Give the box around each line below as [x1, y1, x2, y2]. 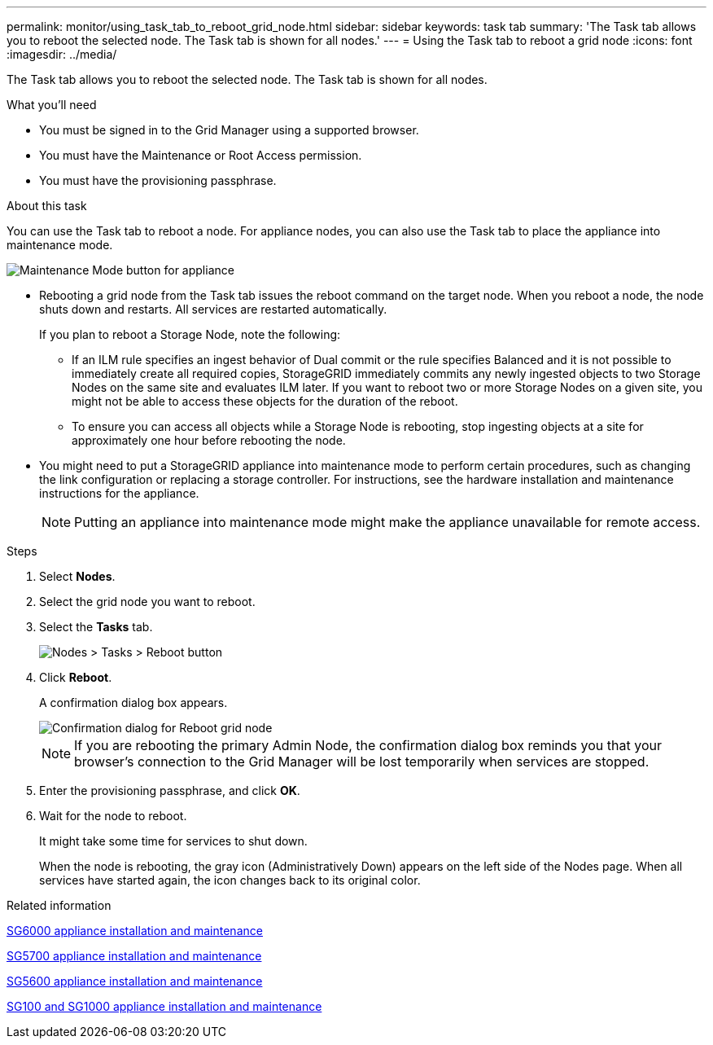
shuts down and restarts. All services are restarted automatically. [39, 302, 387, 316]
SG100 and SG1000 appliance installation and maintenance [7, 999, 322, 1013]
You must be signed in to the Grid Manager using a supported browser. [39, 123, 419, 137]
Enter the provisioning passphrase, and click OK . [39, 784, 300, 797]
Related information [7, 898, 112, 912]
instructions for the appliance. [39, 486, 199, 500]
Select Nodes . [39, 569, 116, 583]
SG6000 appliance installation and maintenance [7, 924, 263, 937]
